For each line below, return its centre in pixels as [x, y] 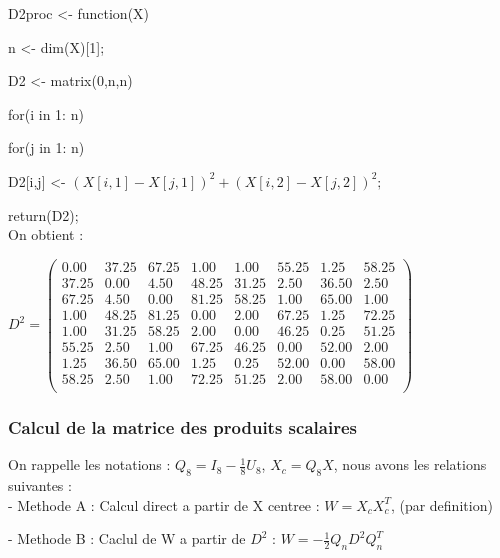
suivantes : [40, 485]
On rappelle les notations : [89, 464]
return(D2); [43, 214]
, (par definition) [441, 504]
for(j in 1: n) [46, 147]
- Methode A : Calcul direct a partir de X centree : [164, 504]
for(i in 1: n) [46, 113]
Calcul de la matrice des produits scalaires [182, 427]
